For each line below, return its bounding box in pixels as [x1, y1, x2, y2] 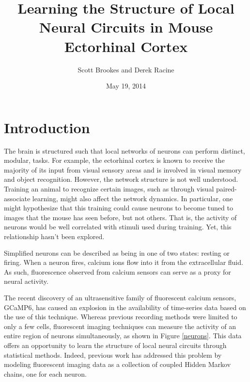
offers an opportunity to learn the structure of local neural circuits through [4, 340, 227, 350]
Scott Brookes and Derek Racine [78, 64, 174, 74]
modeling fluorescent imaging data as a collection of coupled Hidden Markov [4, 359, 231, 369]
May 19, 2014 [106, 81, 146, 91]
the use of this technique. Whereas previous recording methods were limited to [4, 312, 237, 322]
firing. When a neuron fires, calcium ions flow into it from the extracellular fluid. [4, 257, 243, 267]
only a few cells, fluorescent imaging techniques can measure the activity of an [4, 321, 236, 331]
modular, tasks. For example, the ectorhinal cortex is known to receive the [4, 155, 225, 165]
